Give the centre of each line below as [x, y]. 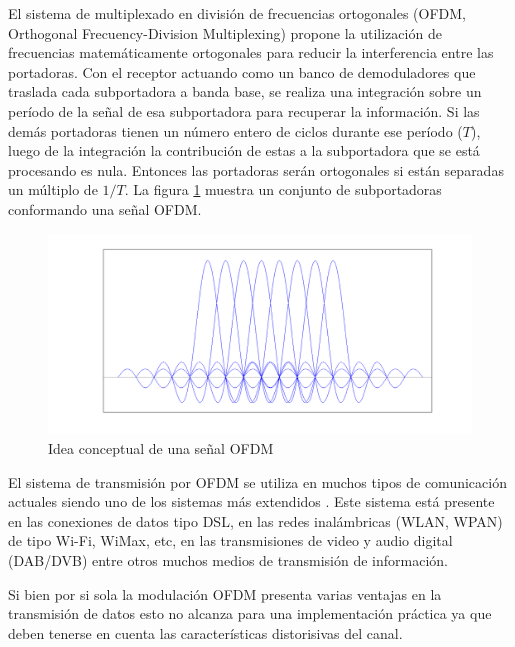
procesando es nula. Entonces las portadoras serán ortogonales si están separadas [256, 169]
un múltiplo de [53, 189]
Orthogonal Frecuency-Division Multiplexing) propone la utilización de [225, 32]
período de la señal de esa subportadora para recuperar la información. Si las [244, 110]
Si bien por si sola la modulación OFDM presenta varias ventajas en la [225, 593]
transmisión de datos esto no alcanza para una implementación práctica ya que [250, 613]
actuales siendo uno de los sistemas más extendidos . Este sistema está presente [251, 501]
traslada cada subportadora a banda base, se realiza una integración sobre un [245, 91]
